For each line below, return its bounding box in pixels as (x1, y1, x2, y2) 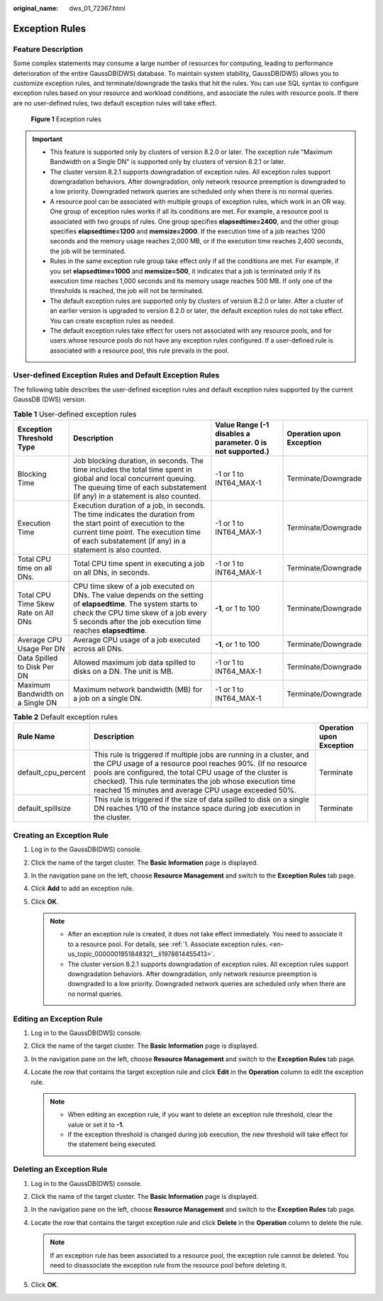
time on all (17, 563, 52, 572)
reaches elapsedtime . (73, 626, 148, 635)
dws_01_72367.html (69, 4, 126, 12)
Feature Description (13, 44, 84, 54)
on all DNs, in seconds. (73, 568, 150, 577)
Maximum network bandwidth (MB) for (73, 685, 202, 694)
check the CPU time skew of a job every (73, 608, 207, 617)
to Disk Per (17, 662, 55, 672)
